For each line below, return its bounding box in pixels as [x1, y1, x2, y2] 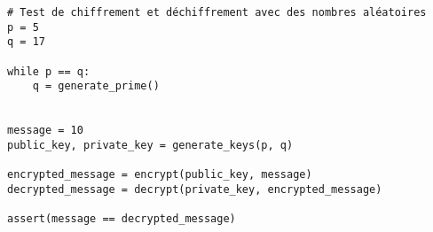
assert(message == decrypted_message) [7, 213, 236, 226]
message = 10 [7, 124, 83, 137]
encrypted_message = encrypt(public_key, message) [7, 168, 312, 182]
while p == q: [7, 65, 91, 78]
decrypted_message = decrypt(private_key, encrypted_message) [7, 182, 382, 196]
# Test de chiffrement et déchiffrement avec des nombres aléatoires [7, 6, 427, 19]
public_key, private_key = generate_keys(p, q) [7, 138, 294, 151]
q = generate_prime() [32, 80, 160, 93]
